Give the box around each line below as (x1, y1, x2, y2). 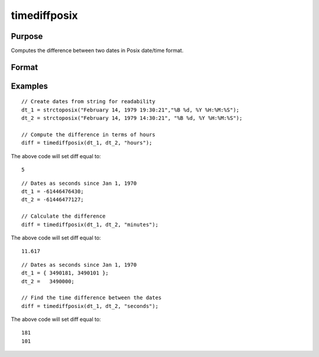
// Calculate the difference (21, 213, 106, 220)
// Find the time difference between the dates (21, 294, 162, 301)
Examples (11, 81, 48, 91)
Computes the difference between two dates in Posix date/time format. (11, 47, 184, 54)
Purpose (11, 31, 43, 41)
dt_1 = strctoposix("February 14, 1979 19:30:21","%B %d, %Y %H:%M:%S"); (21, 106, 240, 113)
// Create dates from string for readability (21, 98, 156, 105)
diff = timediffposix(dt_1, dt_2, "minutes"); (21, 221, 159, 228)
